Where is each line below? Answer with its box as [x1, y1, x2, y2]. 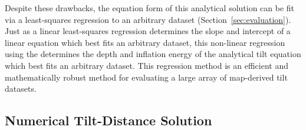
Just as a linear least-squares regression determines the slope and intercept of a [5, 25, 291, 37]
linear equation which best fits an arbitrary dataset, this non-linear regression [5, 36, 285, 48]
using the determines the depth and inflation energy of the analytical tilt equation [5, 48, 301, 60]
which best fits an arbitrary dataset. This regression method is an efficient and [5, 59, 288, 71]
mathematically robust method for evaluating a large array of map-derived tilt [5, 71, 288, 83]
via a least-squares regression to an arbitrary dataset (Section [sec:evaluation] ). [5, 13, 291, 25]
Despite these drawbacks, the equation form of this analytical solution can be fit [5, 2, 295, 14]
